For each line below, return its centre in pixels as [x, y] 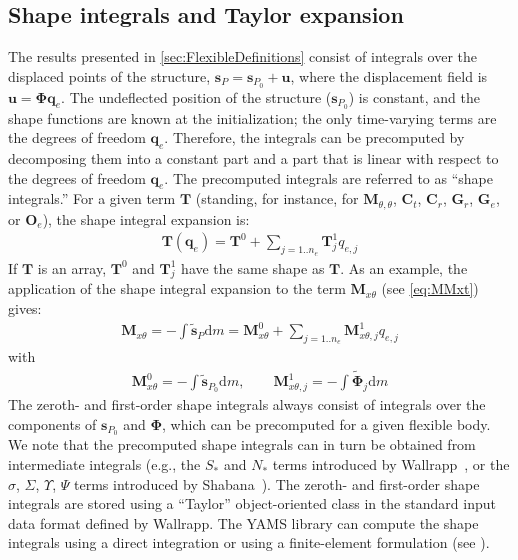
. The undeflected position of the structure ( [196, 96]
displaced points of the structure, [109, 75]
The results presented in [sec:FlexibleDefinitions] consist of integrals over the [242, 56]
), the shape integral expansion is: [146, 218]
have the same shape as [253, 267]
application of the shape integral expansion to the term [177, 288]
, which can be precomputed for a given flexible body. [326, 423]
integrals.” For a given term [92, 198]
